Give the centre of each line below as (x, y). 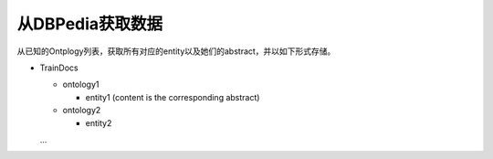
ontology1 (81, 85)
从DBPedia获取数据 (90, 24)
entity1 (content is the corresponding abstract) (173, 97)
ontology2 (82, 111)
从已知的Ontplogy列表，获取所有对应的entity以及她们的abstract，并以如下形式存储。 (176, 51)
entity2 (99, 122)
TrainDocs (59, 68)
